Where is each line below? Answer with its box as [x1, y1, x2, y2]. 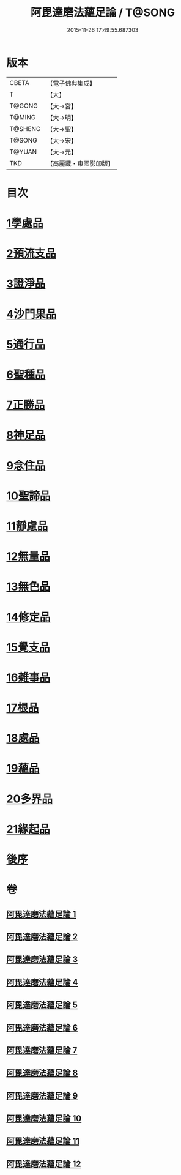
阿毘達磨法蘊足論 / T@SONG [30, 6, 175, 20]
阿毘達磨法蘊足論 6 [6, 1023, 78, 1033]
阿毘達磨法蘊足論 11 [6, 1136, 80, 1146]
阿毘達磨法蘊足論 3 [6, 954, 78, 964]
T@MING [9, 113, 36, 121]
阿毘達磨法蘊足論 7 [6, 1045, 78, 1056]
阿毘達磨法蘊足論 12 [6, 1158, 81, 1169]
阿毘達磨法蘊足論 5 [6, 1000, 78, 1010]
